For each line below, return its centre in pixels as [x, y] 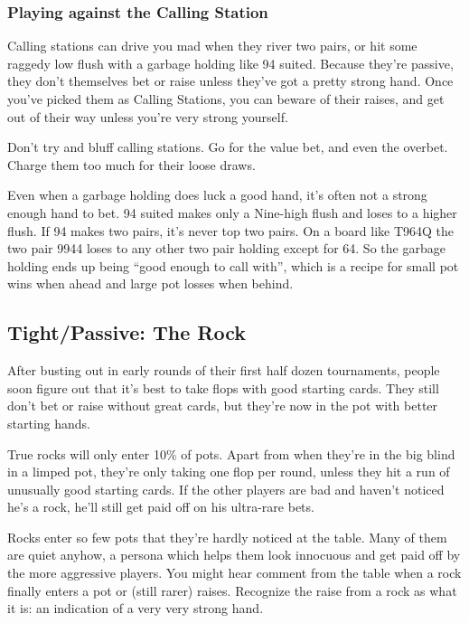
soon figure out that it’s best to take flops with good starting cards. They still [223, 387]
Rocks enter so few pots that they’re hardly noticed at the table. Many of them [227, 537]
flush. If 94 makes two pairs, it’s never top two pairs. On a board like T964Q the [231, 230]
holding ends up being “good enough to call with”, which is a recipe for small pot [233, 265]
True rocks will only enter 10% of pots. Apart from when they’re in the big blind [231, 453]
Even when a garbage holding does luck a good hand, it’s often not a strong [217, 195]
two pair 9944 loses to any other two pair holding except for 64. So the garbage [226, 248]
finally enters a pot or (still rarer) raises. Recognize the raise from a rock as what [232, 590]
